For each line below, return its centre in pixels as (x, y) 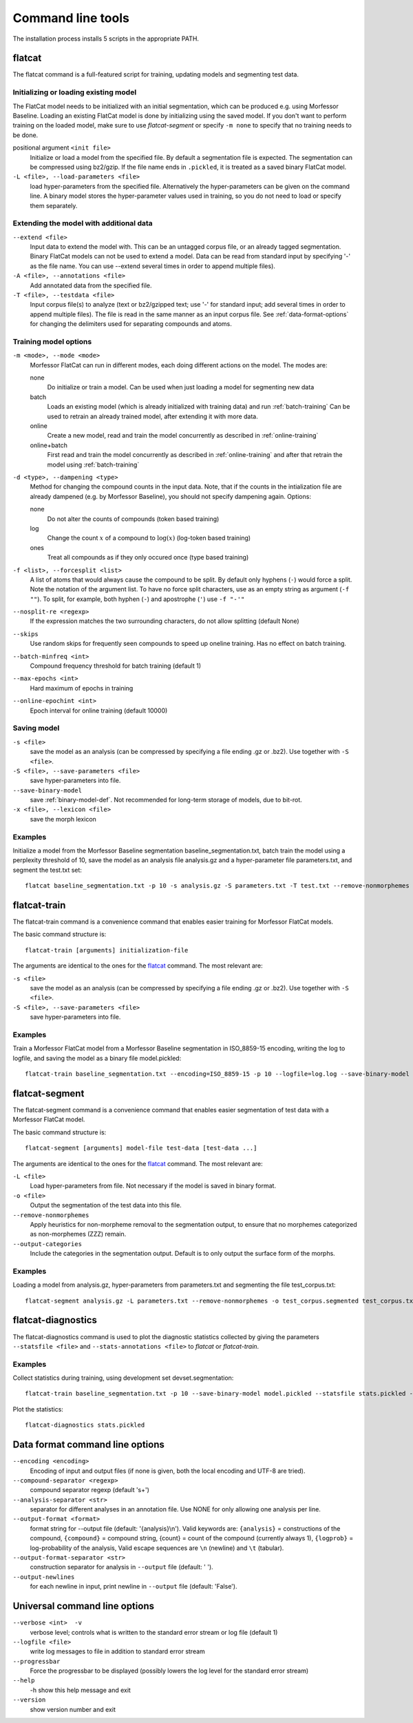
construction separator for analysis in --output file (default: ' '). (121, 1567)
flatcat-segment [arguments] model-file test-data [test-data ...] (141, 1148)
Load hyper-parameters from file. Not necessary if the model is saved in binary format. (153, 1186)
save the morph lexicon (63, 819)
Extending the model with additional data (83, 223)
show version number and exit (73, 1709)
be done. (25, 135)
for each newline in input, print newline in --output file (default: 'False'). (134, 1587)
